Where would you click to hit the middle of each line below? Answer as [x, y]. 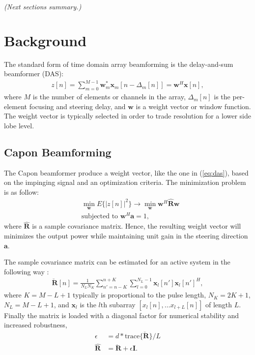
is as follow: [21, 192]
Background [45, 40]
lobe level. [19, 126]
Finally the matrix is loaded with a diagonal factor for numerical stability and [122, 315]
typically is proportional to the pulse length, [140, 295]
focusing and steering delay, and [77, 106]
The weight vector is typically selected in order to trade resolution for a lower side [127, 116]
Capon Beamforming [58, 152]
